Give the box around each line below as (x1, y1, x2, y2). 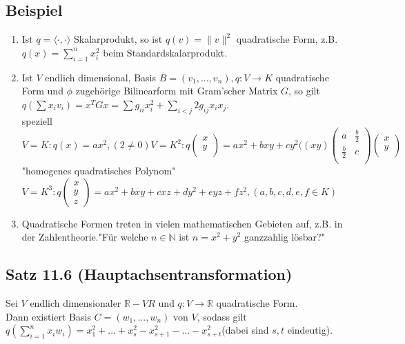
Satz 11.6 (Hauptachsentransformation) (6, 263, 293, 285)
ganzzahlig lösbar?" (244, 230, 325, 244)
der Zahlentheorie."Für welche (21, 230, 148, 244)
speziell (21, 113, 52, 128)
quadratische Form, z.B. (236, 32, 338, 46)
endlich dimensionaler (30, 296, 121, 310)
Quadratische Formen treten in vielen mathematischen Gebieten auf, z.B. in (21, 216, 343, 230)
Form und (21, 83, 63, 98)
